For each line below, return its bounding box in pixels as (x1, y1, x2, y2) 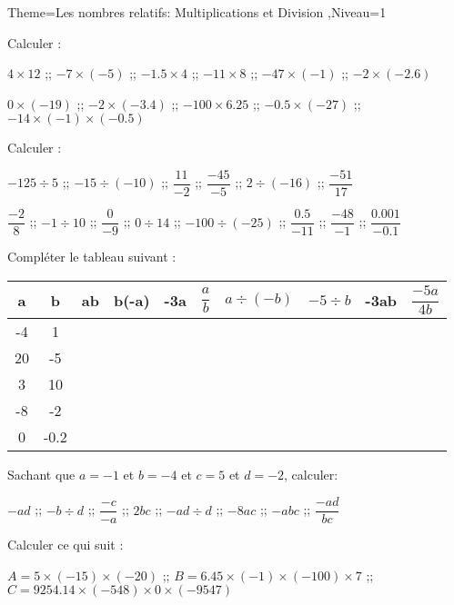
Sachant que (7, 465, 76, 484)
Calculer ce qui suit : (7, 535, 124, 554)
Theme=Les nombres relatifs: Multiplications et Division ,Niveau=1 (7, 3, 387, 21)
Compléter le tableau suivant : (7, 247, 177, 266)
